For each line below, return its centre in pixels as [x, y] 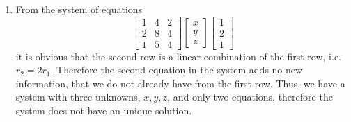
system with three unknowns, [78, 97]
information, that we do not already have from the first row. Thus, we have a [180, 83]
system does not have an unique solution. [104, 111]
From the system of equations [79, 9]
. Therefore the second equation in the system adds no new [177, 70]
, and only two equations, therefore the [250, 97]
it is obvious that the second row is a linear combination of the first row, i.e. [178, 56]
